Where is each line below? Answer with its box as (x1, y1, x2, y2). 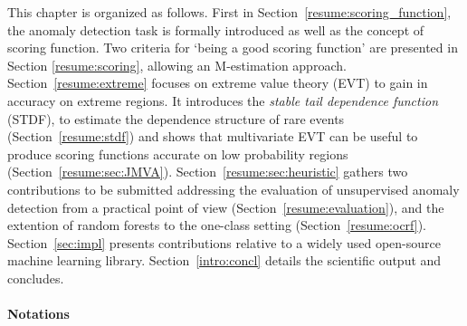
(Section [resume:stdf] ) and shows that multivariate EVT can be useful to (7, 127, 418, 146)
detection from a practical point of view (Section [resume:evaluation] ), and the (7, 197, 444, 216)
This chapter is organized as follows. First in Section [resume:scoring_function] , (7, 3, 452, 21)
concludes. (7, 268, 64, 287)
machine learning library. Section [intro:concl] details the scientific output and (7, 251, 442, 270)
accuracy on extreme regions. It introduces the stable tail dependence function (7, 91, 439, 110)
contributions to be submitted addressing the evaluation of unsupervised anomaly (7, 179, 460, 198)
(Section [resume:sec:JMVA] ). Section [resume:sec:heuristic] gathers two (7, 162, 408, 181)
